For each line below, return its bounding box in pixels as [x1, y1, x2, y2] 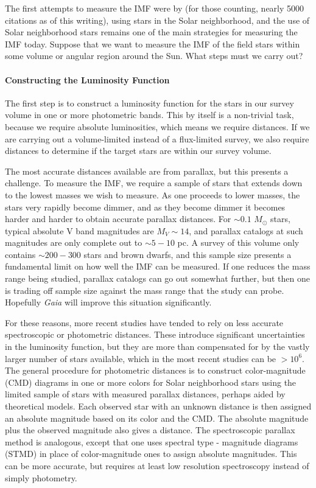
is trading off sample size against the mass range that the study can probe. [5, 284, 284, 296]
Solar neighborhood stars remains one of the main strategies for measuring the [5, 26, 298, 38]
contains [5, 248, 36, 260]
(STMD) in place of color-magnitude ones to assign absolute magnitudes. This [5, 447, 297, 460]
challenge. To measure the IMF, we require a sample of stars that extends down [5, 176, 303, 189]
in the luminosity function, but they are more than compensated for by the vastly [5, 340, 310, 353]
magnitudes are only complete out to [5, 236, 142, 249]
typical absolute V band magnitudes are [5, 224, 154, 237]
